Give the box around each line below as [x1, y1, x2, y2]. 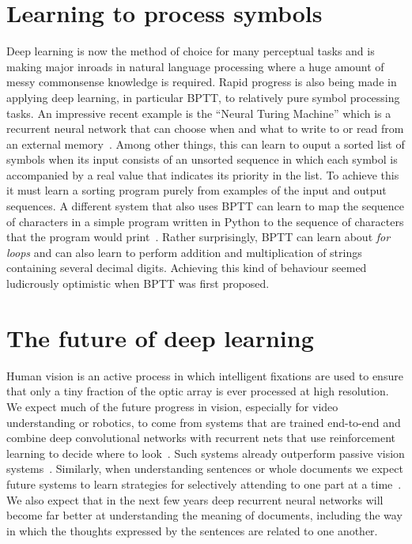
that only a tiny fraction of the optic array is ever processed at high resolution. [6, 383, 389, 399]
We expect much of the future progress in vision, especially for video [6, 398, 338, 414]
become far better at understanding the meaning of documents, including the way [6, 507, 403, 523]
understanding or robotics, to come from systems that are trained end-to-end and [6, 414, 401, 430]
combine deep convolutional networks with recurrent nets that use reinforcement [6, 429, 395, 446]
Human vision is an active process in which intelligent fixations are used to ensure [6, 367, 403, 383]
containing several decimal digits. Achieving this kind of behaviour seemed [6, 259, 367, 276]
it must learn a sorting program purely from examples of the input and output [6, 182, 387, 198]
